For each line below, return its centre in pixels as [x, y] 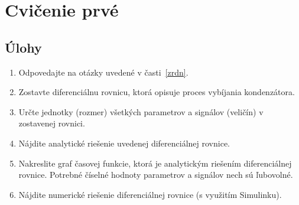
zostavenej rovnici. [52, 123]
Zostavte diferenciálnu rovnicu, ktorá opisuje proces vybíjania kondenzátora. [157, 92]
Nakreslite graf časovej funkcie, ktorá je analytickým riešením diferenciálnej [155, 163]
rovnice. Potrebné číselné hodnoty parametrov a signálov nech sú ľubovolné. [156, 175]
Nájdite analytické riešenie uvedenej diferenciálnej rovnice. [124, 143]
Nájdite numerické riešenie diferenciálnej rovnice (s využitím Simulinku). [150, 194]
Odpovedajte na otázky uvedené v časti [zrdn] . [103, 72]
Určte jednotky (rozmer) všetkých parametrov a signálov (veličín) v [141, 111]
